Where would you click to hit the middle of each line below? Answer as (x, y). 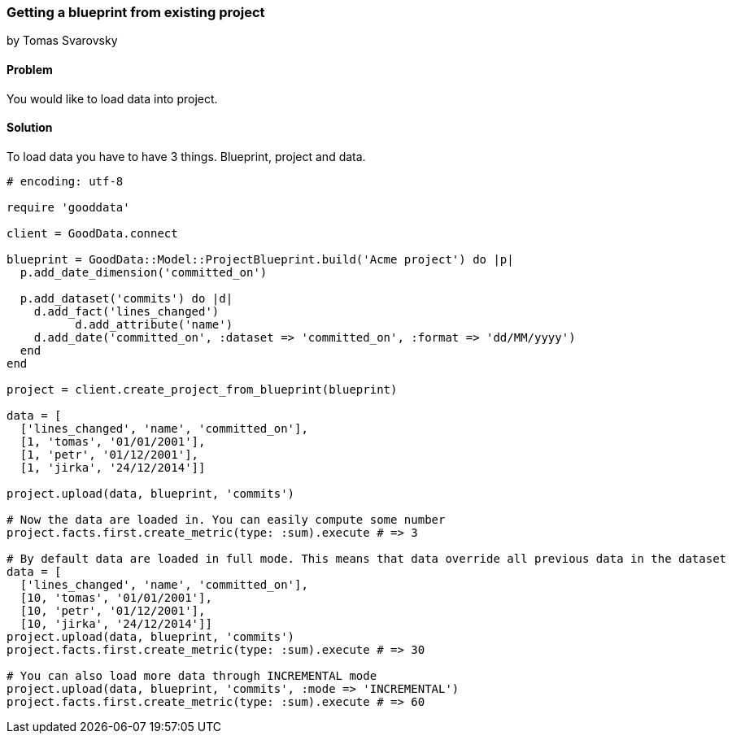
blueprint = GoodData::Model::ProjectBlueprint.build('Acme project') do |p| (260, 259)
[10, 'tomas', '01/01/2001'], (116, 597)
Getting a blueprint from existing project (136, 12)
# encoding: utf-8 (65, 181)
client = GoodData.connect (92, 233)
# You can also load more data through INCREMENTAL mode (192, 675)
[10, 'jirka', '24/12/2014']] (116, 623)
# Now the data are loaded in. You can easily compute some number (226, 519)
